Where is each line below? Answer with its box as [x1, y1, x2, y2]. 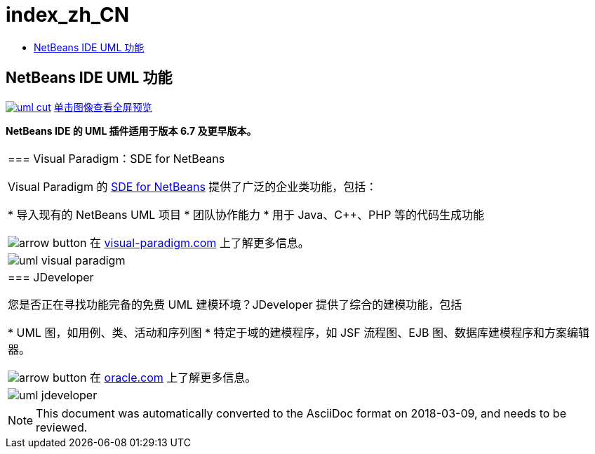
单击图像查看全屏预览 [53, 100, 152, 113]
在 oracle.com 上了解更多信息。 [90, 370, 257, 385]
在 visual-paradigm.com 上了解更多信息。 [90, 235, 309, 250]
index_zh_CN [6, 3, 130, 27]
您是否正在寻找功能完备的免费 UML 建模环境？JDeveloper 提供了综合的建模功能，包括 [8, 297, 462, 312]
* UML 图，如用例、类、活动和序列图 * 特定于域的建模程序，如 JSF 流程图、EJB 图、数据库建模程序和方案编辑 [8, 325, 590, 340]
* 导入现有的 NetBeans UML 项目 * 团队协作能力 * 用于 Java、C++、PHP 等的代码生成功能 [8, 207, 484, 222]
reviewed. [36, 420, 88, 434]
